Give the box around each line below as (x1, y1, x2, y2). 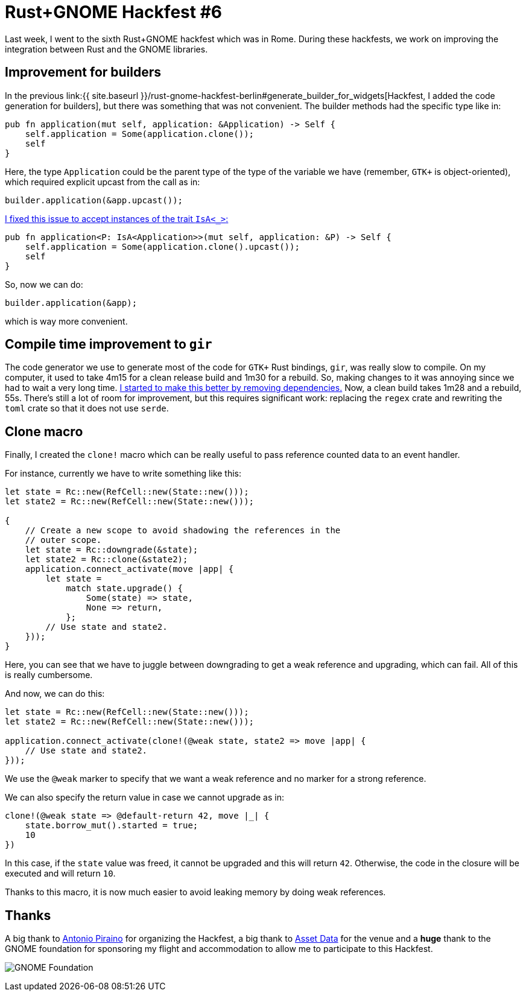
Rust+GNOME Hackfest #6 (5, 2, 222, 22)
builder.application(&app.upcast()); (5, 195, 183, 205)
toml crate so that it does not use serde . (5, 403, 169, 414)
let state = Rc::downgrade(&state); (25, 545, 198, 555)
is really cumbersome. (5, 670, 93, 680)
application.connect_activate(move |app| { (25, 564, 234, 574)
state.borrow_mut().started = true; (25, 820, 198, 831)
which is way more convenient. (5, 316, 128, 326)
